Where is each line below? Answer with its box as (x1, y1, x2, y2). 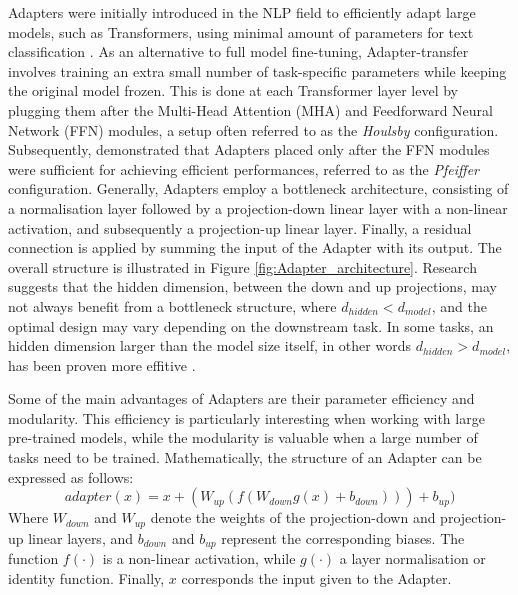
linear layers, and (28, 527, 134, 548)
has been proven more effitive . (8, 354, 196, 375)
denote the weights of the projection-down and (150, 507, 436, 528)
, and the (431, 295, 487, 316)
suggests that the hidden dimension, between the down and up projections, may (8, 276, 497, 297)
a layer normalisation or (339, 548, 486, 569)
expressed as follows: (8, 466, 134, 487)
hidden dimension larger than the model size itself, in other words (8, 335, 411, 356)
